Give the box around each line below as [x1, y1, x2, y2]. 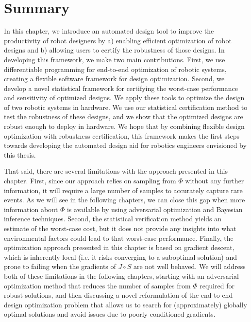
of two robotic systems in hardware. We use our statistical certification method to [4, 102, 248, 112]
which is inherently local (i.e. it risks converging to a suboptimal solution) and [4, 251, 237, 262]
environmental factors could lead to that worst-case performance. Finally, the [4, 233, 234, 243]
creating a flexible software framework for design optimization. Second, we [4, 73, 225, 84]
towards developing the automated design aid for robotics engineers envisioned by [4, 140, 247, 150]
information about [4, 204, 58, 214]
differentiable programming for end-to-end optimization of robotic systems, [4, 64, 227, 74]
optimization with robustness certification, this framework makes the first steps [4, 130, 239, 141]
